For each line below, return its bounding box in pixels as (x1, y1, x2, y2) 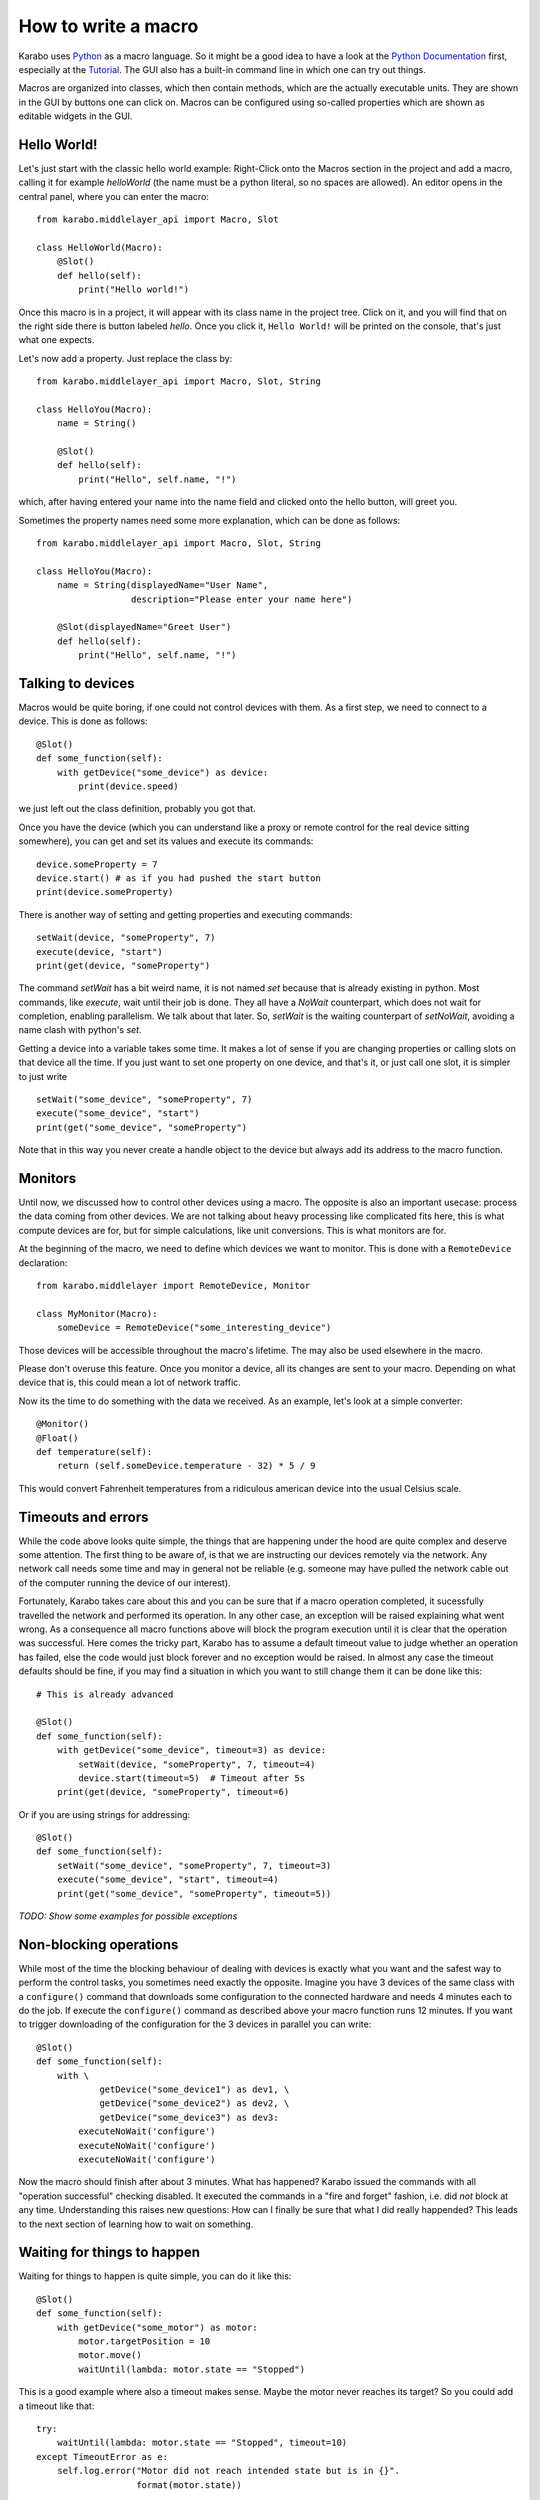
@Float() (36, 1432, 79, 1444)
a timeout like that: (18, 2400, 95, 2412)
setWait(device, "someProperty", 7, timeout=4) (78, 1758, 316, 1770)
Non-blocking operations (18, 1936, 179, 1953)
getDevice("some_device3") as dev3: (99, 2111, 279, 2123)
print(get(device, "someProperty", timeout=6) (56, 1786, 290, 1798)
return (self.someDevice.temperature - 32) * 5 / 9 (56, 1460, 316, 1472)
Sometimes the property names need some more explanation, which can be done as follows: (18, 514, 401, 526)
